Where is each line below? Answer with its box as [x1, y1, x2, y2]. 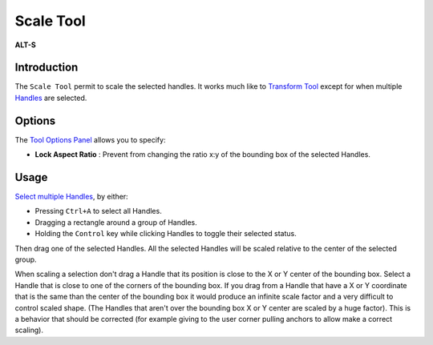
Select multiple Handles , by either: [14, 192, 128, 202]
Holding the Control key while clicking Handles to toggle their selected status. [34, 229, 297, 239]
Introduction [14, 61, 79, 74]
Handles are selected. [14, 93, 87, 102]
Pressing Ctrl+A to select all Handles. [34, 207, 162, 216]
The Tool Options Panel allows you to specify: [14, 134, 166, 144]
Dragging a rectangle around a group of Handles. [34, 217, 198, 227]
